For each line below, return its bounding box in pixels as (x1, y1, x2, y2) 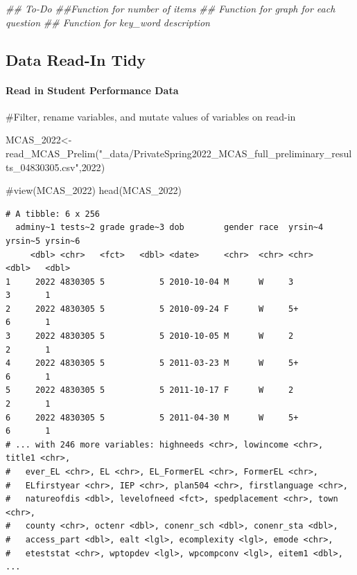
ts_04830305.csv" (6, 159, 79, 174)
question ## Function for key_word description (6, 15, 210, 29)
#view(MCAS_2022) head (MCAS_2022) (6, 183, 182, 197)
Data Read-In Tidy (6, 48, 146, 70)
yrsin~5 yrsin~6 (6, 236, 80, 246)
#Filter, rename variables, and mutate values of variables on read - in (6, 109, 296, 123)
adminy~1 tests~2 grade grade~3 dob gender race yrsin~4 (15, 222, 324, 233)
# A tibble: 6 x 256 (6, 209, 101, 219)
